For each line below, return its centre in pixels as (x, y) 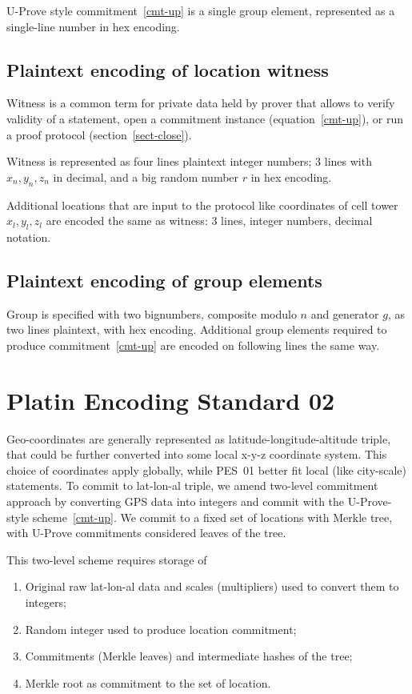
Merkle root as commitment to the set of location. (148, 682)
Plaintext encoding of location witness (168, 69)
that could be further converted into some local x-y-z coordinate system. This (197, 454)
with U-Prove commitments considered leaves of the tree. (146, 533)
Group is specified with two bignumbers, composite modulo (152, 313)
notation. (29, 237)
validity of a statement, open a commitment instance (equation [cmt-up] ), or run (205, 118)
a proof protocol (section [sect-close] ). (99, 134)
